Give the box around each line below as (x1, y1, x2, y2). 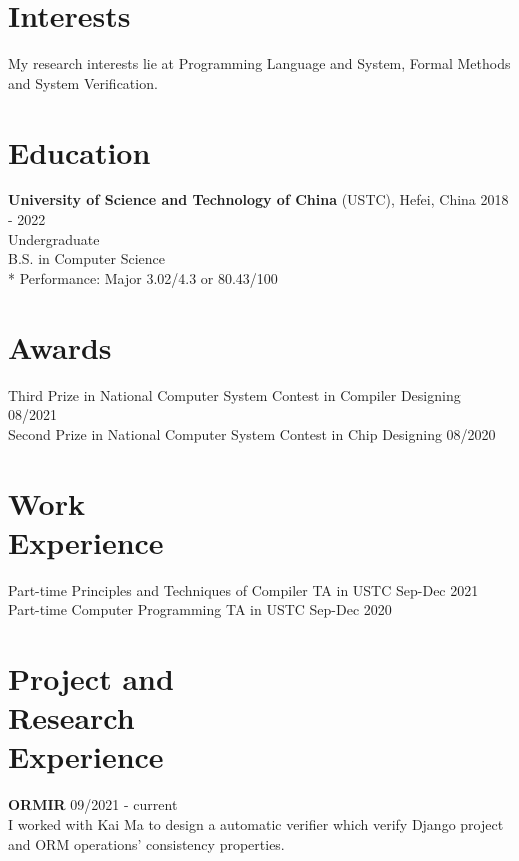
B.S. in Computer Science (8, 248, 165, 269)
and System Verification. (8, 72, 158, 93)
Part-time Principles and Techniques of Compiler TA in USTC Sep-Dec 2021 (8, 579, 479, 600)
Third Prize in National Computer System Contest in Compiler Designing (8, 384, 461, 405)
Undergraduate (8, 228, 100, 249)
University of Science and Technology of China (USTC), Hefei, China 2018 (8, 189, 509, 210)
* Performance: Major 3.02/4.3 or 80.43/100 (8, 267, 278, 288)
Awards (8, 326, 112, 367)
